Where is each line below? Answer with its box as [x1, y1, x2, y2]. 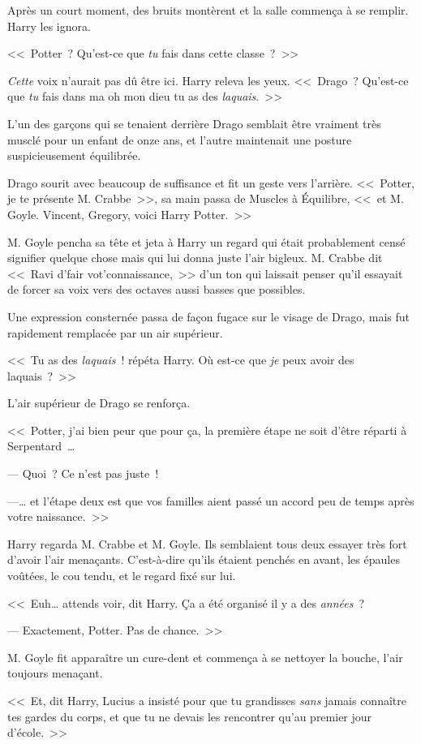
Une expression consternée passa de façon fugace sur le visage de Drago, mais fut [7, 307, 410, 325]
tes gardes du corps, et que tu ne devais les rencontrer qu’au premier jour [7, 707, 372, 725]
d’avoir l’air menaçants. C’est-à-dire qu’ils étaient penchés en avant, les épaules [7, 551, 400, 568]
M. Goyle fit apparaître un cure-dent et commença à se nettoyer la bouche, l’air [7, 648, 403, 665]
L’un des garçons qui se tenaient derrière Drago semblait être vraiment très [7, 114, 381, 131]
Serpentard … [7, 437, 75, 454]
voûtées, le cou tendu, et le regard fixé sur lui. [7, 567, 236, 584]
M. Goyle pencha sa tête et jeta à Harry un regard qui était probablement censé [7, 233, 406, 250]
